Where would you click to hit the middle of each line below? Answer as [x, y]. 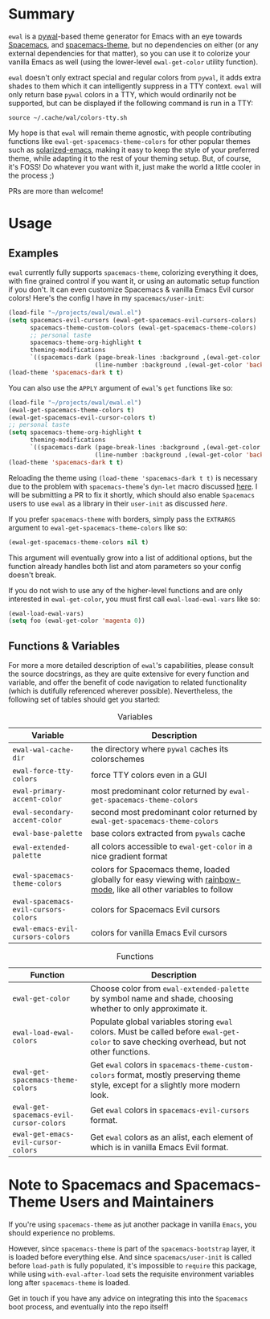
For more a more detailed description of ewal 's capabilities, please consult [131, 666]
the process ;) [31, 175]
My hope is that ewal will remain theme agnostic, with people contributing [130, 133]
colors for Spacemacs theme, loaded [161, 870]
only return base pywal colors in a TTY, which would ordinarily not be [123, 94]
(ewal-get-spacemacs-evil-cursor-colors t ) [82, 418]
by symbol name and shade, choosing [162, 999]
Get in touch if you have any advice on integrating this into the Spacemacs [128, 1298]
